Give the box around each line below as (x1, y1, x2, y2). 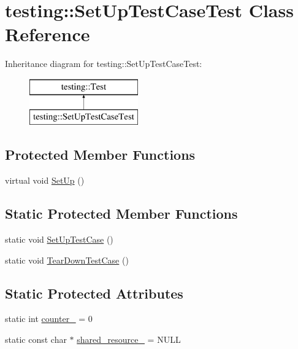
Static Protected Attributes (5, 283, 183, 302)
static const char (5, 333, 67, 346)
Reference (5, 22, 90, 47)
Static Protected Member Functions (5, 204, 238, 223)
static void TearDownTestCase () (5, 253, 129, 266)
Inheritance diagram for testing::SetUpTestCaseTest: (5, 57, 202, 70)
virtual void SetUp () (5, 174, 85, 187)
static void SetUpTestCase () (5, 233, 113, 246)
